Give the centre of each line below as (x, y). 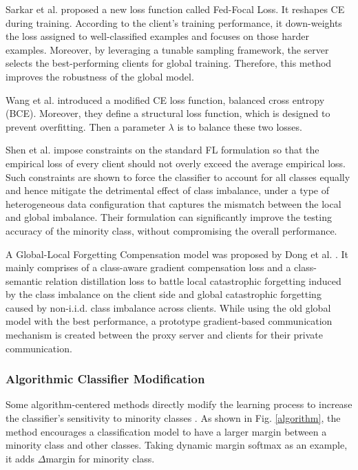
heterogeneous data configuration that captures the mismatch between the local (173, 203)
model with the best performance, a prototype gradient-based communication (169, 321)
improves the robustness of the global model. (100, 76)
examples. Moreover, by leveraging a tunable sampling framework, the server (167, 49)
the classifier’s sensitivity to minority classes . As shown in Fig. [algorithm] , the (173, 418)
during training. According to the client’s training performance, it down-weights (174, 22)
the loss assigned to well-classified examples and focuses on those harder (158, 36)
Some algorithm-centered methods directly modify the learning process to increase (179, 404)
